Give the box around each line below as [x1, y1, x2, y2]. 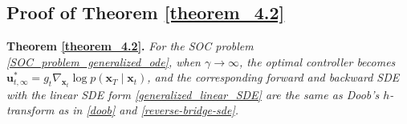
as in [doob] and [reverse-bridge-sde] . [58, 102, 239, 118]
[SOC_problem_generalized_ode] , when [6, 53, 201, 70]
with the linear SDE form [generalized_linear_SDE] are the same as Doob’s [6, 86, 380, 102]
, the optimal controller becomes [239, 53, 396, 70]
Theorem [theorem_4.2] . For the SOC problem [6, 38, 254, 54]
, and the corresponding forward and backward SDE [147, 69, 400, 86]
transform [6, 102, 55, 118]
